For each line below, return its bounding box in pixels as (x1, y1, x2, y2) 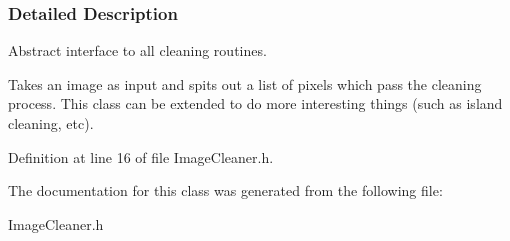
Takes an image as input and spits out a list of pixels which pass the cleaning (8, 73, 482, 94)
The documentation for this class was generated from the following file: (8, 180, 443, 201)
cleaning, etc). (8, 113, 94, 133)
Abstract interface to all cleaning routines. (8, 40, 267, 61)
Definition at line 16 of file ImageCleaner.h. (8, 146, 274, 167)
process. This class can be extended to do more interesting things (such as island (8, 93, 503, 114)
